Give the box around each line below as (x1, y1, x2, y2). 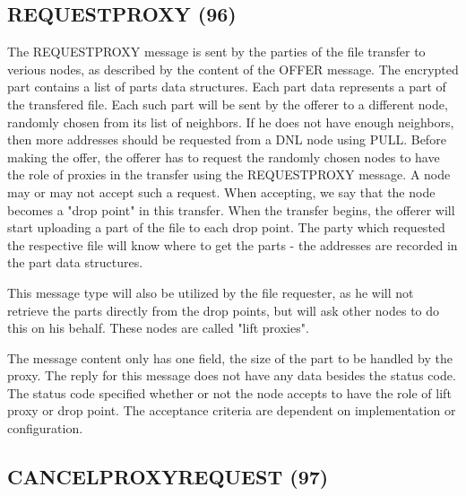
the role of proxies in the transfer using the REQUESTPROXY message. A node (7, 165, 451, 184)
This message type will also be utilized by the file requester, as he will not (7, 283, 414, 301)
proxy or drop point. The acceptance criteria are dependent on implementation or (7, 401, 456, 420)
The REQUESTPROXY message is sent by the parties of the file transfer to (7, 42, 426, 61)
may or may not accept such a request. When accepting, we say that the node (7, 182, 436, 201)
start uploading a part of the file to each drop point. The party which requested (7, 218, 445, 237)
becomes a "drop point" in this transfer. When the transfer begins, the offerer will (7, 200, 455, 219)
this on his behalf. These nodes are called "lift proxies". (7, 318, 309, 337)
